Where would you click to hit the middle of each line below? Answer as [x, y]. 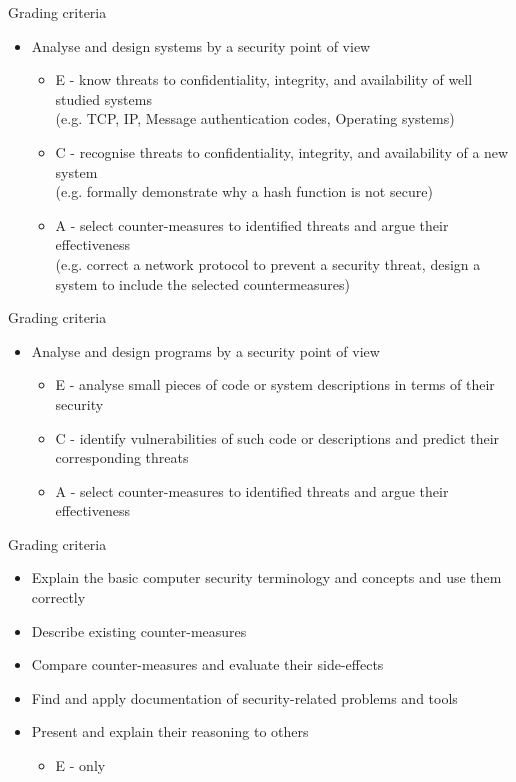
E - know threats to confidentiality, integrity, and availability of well [264, 79]
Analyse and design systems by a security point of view [201, 45]
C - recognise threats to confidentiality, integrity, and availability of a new [282, 151]
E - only [80, 765]
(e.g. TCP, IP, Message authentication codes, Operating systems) [255, 118]
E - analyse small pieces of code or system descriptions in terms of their [275, 384]
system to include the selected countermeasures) [202, 283]
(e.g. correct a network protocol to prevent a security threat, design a [268, 263]
